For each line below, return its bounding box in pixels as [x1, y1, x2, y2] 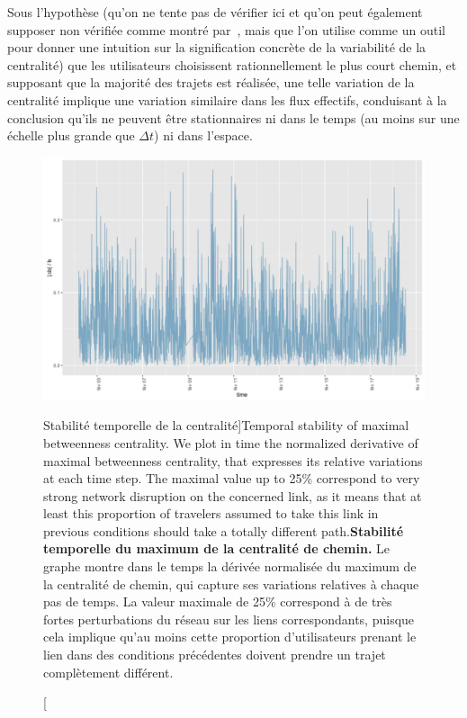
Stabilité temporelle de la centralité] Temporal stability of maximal [43, 416, 409, 435]
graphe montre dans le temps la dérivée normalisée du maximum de [43, 557, 417, 576]
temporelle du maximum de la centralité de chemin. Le [43, 539, 390, 558]
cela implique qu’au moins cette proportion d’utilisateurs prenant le [43, 627, 417, 646]
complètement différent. [43, 662, 174, 681]
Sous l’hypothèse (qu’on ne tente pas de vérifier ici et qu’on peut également [7, 3, 423, 21]
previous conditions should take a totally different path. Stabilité [43, 521, 404, 540]
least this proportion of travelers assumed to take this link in [43, 504, 379, 523]
